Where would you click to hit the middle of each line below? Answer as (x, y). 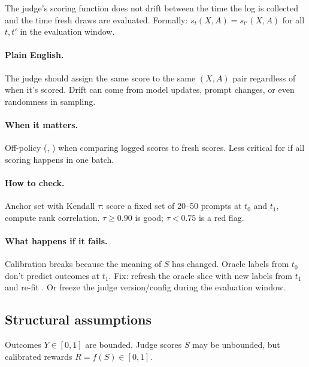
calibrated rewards (39, 356)
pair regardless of (264, 78)
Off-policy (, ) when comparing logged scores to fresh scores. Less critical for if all (155, 148)
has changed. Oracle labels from (231, 264)
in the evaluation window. (67, 31)
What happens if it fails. (56, 240)
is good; (149, 217)
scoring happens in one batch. (60, 159)
